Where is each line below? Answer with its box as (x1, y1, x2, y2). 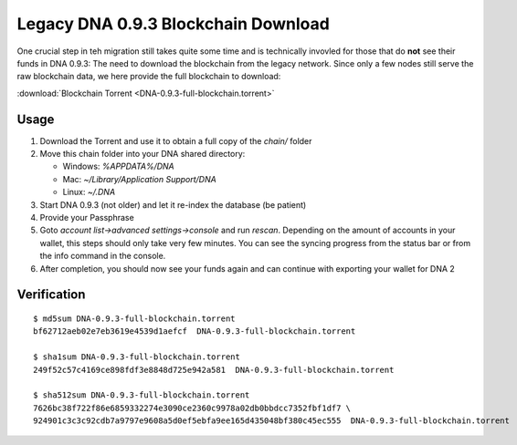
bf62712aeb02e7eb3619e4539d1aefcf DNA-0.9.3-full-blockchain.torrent (33, 326, 356, 336)
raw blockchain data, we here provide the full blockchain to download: (16, 71, 281, 82)
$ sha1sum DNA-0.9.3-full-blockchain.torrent (33, 352, 241, 362)
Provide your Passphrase (39, 212, 134, 222)
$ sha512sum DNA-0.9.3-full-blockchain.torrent (33, 390, 250, 400)
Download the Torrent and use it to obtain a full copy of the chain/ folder (39, 135, 312, 146)
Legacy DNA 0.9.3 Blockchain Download (16, 14, 331, 34)
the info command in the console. (39, 251, 166, 262)
